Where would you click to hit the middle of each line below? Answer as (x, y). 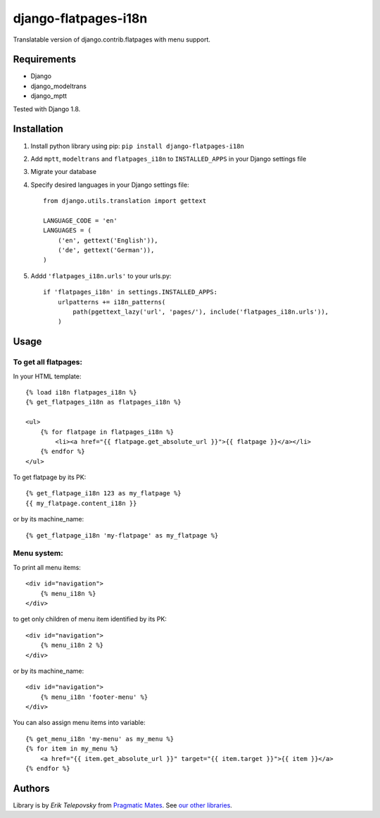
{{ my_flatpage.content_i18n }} (81, 503)
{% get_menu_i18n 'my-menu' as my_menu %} (100, 739)
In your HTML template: (47, 376)
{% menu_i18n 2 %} (72, 645)
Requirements (45, 60)
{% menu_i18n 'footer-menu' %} (94, 697)
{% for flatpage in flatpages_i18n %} (107, 432)
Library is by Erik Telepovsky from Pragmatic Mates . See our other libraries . (122, 805)
